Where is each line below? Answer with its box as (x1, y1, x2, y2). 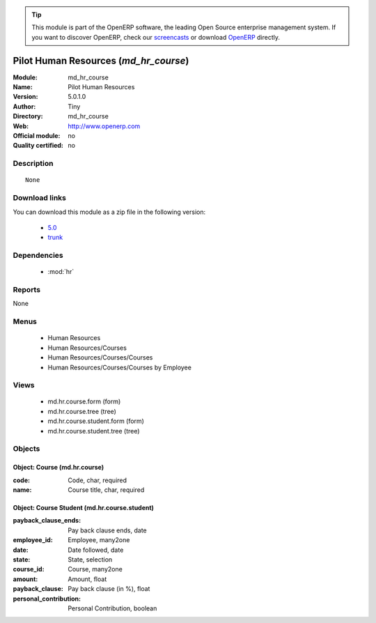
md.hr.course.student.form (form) (47, 417, 144, 425)
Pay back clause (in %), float (68, 585, 150, 593)
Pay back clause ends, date (68, 526, 148, 534)
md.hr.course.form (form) (47, 397, 121, 406)
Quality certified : (13, 141, 64, 150)
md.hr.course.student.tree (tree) (47, 426, 140, 435)
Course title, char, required (68, 485, 145, 494)
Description (13, 159, 54, 169)
